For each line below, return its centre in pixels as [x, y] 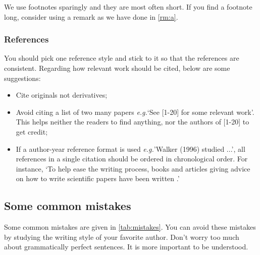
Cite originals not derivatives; [62, 95]
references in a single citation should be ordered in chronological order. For [132, 159]
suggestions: [22, 78]
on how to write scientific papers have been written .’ [98, 178]
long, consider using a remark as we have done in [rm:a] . [91, 16]
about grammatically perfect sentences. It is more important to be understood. [126, 247]
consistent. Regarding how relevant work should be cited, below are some [117, 68]
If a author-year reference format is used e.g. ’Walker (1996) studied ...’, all [131, 148]
